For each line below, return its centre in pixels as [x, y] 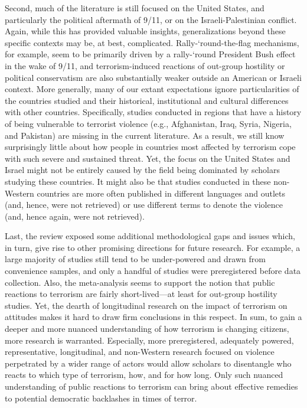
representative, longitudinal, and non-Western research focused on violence [140, 352]
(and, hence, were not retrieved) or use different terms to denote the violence [144, 205]
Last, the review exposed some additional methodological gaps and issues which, [150, 236]
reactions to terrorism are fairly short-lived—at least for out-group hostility [141, 294]
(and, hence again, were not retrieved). [75, 216]
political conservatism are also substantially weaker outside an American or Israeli [153, 77]
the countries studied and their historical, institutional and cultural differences [147, 100]
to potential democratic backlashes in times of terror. [101, 398]
